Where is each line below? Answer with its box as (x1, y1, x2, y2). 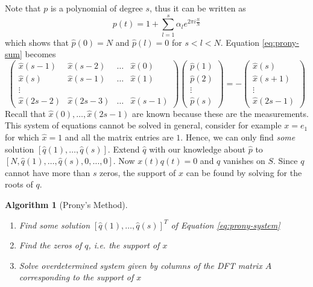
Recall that (5, 107, 46, 119)
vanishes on (223, 154, 265, 167)
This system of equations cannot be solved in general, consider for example (5, 119, 282, 131)
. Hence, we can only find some (180, 130, 296, 143)
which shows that (5, 36, 69, 48)
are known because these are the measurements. (132, 107, 309, 119)
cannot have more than (5, 166, 90, 178)
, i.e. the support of (88, 239, 160, 251)
